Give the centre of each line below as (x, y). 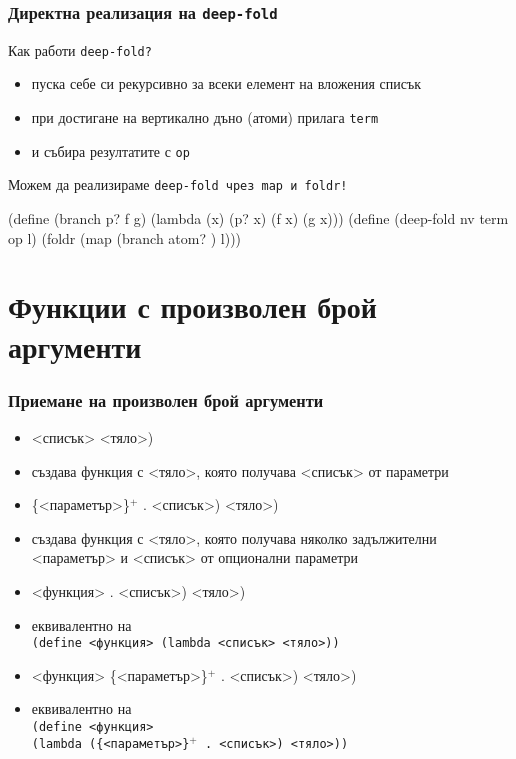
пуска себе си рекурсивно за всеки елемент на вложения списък (226, 83)
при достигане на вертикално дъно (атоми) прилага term (205, 117)
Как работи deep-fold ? (80, 49)
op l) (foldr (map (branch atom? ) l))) (125, 237)
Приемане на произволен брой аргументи (166, 399)
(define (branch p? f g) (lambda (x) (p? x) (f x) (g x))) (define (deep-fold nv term (258, 218)
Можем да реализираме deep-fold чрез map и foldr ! (178, 184)
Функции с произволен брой (192, 306)
